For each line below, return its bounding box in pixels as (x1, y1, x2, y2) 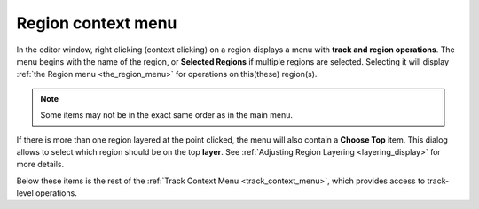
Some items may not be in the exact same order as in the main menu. (40, 110, 293, 120)
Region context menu (16, 13, 177, 33)
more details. (16, 159, 65, 170)
